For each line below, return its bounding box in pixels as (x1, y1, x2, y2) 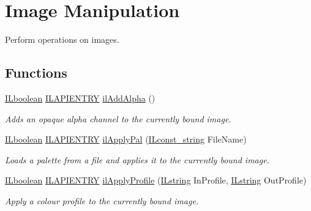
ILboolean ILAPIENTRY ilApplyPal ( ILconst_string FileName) (5, 133, 247, 146)
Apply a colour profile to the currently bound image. (5, 194, 199, 207)
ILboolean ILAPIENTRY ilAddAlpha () (5, 91, 155, 104)
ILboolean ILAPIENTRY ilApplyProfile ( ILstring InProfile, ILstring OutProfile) (5, 174, 307, 187)
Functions (5, 63, 67, 82)
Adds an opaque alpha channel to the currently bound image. (5, 112, 231, 125)
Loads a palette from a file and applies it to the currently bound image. (5, 153, 269, 166)
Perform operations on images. (5, 33, 119, 46)
